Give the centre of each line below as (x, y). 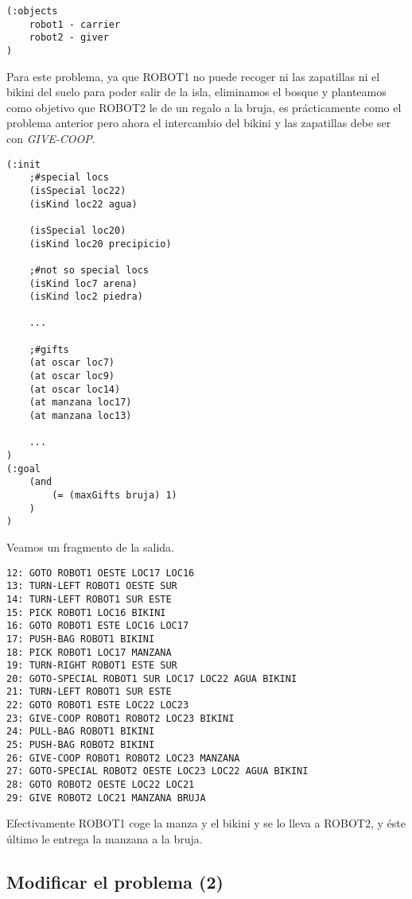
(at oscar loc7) (72, 363)
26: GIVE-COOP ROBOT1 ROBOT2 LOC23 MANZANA (123, 758)
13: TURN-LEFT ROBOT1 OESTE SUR (92, 586)
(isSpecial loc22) (78, 190)
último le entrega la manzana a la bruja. (105, 838)
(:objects (32, 11)
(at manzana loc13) (80, 416)
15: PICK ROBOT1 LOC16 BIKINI (86, 612)
